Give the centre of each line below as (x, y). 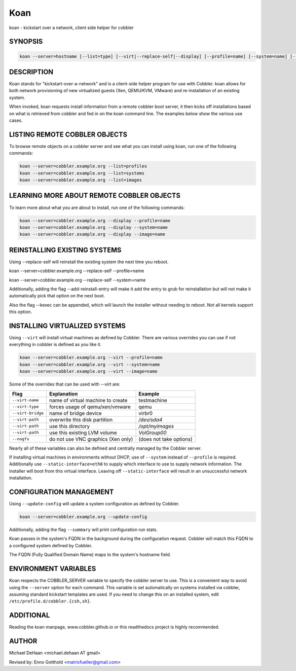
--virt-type (25, 407)
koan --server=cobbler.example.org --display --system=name (94, 227)
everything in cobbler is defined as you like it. (55, 345)
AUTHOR (23, 641)
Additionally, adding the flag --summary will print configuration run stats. (83, 530)
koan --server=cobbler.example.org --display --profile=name (95, 220)
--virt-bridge (28, 413)
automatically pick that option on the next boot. (57, 296)
